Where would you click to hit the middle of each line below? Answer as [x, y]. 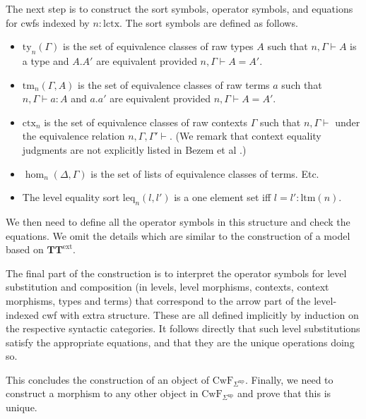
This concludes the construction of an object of [108, 379]
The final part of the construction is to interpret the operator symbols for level [176, 273]
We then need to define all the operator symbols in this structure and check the [178, 221]
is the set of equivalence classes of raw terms [174, 84]
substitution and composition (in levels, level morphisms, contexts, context [167, 287]
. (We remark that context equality [245, 136]
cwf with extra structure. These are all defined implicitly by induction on [200, 314]
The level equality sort [71, 197]
